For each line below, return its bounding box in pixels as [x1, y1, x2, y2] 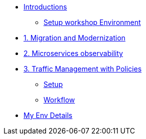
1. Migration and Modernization [23, 33, 125, 42]
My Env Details [23, 111, 72, 119]
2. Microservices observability [23, 49, 123, 57]
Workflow [43, 95, 75, 104]
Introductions [23, 2, 67, 11]
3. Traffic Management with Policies [23, 64, 142, 73]
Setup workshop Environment [43, 18, 141, 26]
